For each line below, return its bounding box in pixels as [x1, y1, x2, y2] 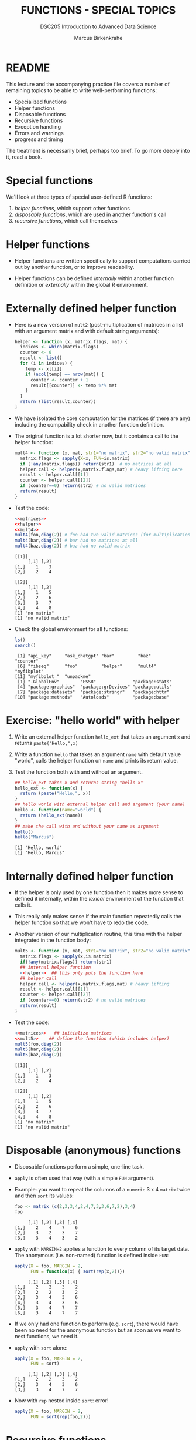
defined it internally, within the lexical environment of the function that [14, 895, 184, 902]
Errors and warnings [14, 129, 64, 136]
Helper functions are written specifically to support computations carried [14, 257, 191, 264]
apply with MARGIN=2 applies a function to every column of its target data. [14, 1245, 190, 1252]
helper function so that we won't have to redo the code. [14, 919, 149, 926]
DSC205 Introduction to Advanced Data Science [40, 23, 157, 30]
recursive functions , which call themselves [14, 217, 118, 224]
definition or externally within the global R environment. [14, 281, 149, 288]
